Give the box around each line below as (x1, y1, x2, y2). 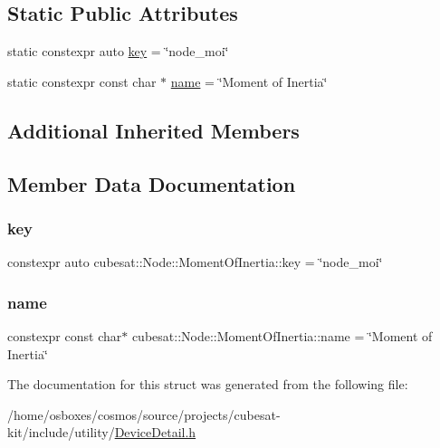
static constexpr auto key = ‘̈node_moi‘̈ (7, 42, 229, 61)
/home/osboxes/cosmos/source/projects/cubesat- (7, 405, 281, 424)
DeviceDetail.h (114, 423, 196, 442)
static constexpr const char (7, 71, 157, 91)
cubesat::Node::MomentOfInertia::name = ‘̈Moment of (131, 326, 433, 345)
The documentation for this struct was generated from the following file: (7, 375, 408, 394)
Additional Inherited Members (7, 116, 300, 144)
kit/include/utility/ (7, 423, 115, 442)
